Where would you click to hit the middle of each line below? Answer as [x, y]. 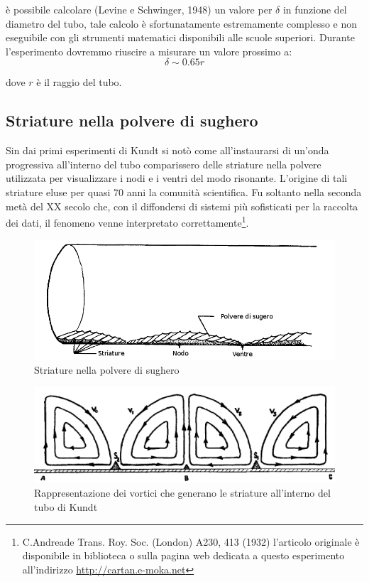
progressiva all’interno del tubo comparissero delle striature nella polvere [164, 164]
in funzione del [315, 9]
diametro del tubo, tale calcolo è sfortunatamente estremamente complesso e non [182, 23]
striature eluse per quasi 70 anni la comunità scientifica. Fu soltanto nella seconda [184, 192]
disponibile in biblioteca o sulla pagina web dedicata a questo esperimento [183, 555]
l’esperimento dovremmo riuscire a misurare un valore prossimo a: [149, 51]
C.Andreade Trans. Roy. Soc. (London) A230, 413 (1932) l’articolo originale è [191, 541]
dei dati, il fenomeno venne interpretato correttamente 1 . [127, 221]
